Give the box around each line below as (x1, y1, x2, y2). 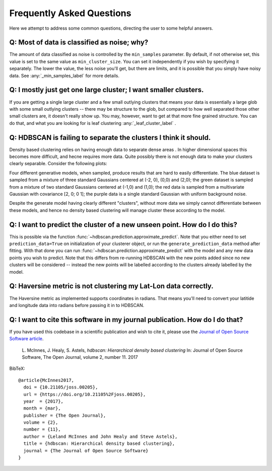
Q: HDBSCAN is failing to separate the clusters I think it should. (9, 133, 211, 142)
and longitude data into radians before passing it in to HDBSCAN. (9, 302, 145, 308)
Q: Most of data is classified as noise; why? (9, 38, 149, 47)
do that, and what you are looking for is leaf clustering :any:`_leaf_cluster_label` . (9, 120, 176, 126)
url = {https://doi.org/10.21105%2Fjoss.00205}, (23, 391, 146, 397)
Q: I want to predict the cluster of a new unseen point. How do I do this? (9, 220, 238, 229)
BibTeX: (9, 365, 25, 372)
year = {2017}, (23, 398, 64, 404)
